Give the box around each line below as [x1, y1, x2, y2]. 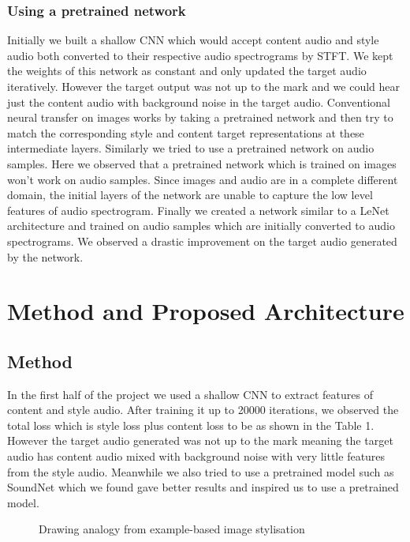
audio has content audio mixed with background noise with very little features [7, 448, 386, 465]
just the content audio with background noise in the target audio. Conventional [7, 93, 390, 110]
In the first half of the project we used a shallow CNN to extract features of [7, 386, 373, 402]
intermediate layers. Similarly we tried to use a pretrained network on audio [7, 140, 375, 156]
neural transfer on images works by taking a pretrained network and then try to [7, 109, 393, 126]
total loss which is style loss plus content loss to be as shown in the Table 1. [7, 416, 375, 433]
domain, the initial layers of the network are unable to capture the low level [7, 186, 373, 203]
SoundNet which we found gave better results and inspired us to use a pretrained [7, 479, 399, 495]
